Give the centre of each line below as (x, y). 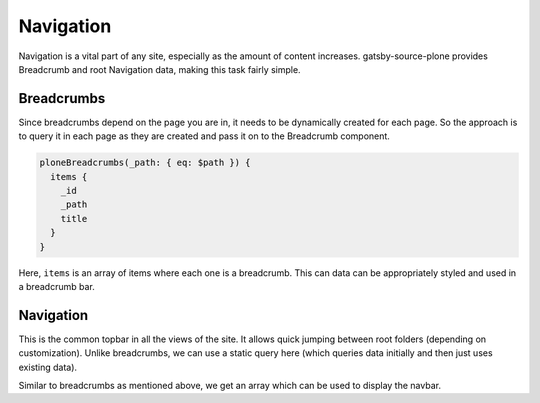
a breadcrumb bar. (56, 286)
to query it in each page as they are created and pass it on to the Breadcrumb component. (204, 136)
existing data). (48, 367)
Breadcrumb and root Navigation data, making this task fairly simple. (159, 69)
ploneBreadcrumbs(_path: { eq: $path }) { (145, 163)
